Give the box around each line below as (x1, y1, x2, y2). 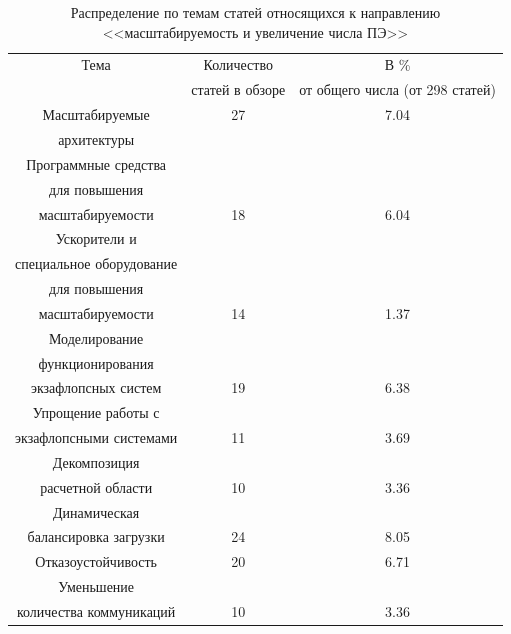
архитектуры (58, 128, 135, 149)
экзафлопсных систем (30, 377, 162, 398)
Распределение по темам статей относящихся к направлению (70, 2, 441, 22)
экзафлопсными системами (15, 427, 178, 448)
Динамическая (53, 501, 140, 522)
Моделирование (48, 327, 144, 348)
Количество (203, 54, 273, 75)
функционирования (38, 352, 154, 373)
